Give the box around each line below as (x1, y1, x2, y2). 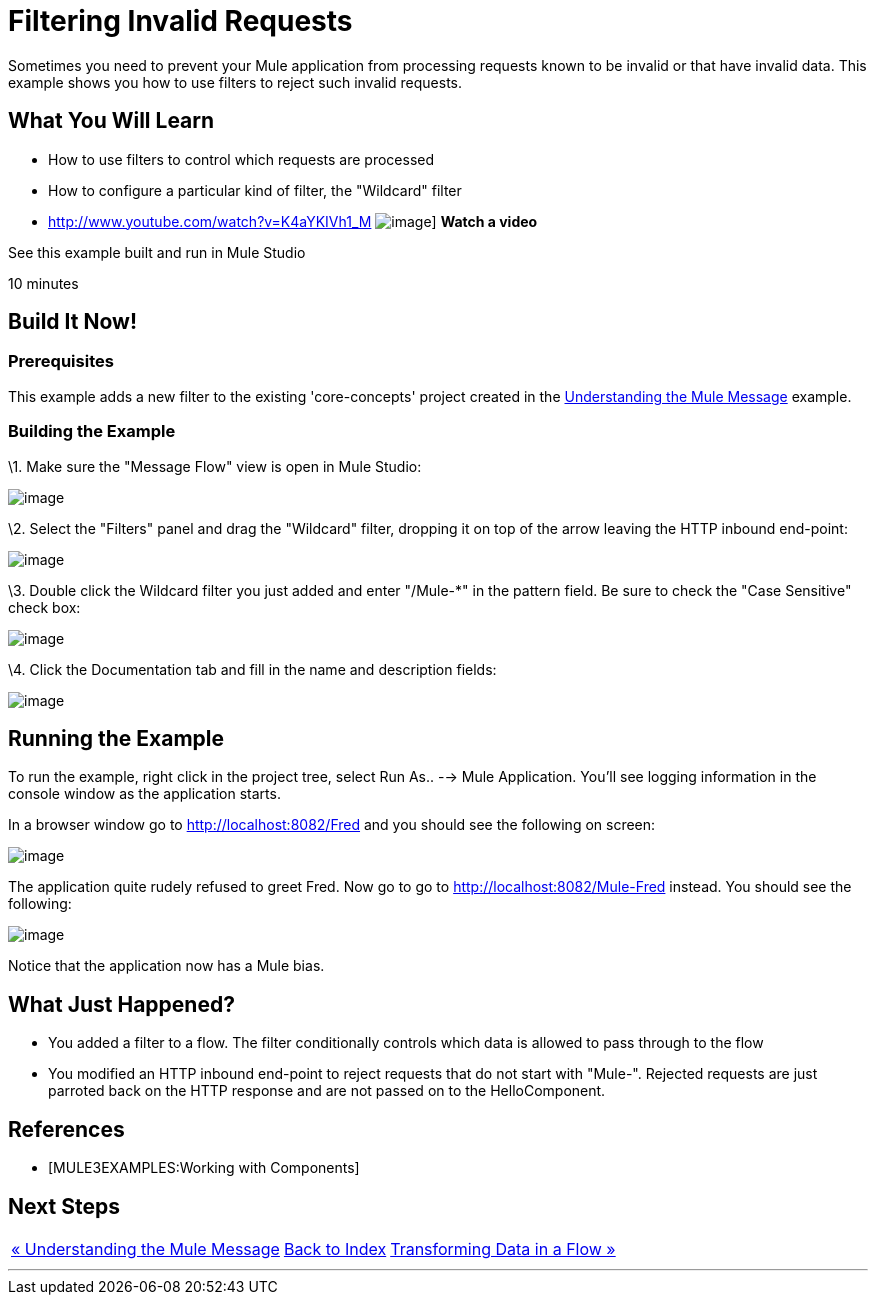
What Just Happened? (8, 991, 235, 1017)
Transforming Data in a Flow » (390, 1238, 616, 1259)
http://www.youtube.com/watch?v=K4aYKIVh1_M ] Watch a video (48, 212, 538, 230)
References (8, 1116, 125, 1142)
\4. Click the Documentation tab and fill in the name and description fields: (8, 660, 497, 678)
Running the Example (8, 725, 225, 751)
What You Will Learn (8, 108, 215, 134)
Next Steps (8, 1193, 120, 1219)
